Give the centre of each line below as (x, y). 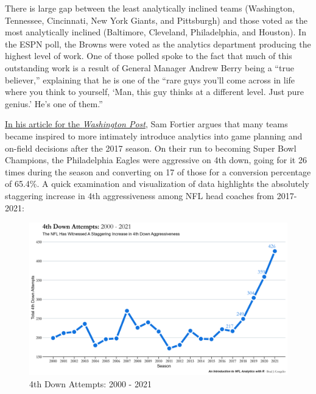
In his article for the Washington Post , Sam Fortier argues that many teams (146, 124)
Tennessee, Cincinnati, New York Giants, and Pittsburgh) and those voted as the (156, 20)
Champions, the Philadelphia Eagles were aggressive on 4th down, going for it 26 (156, 160)
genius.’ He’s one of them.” (54, 103)
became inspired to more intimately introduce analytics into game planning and (154, 135)
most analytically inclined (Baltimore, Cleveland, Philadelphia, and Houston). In (156, 32)
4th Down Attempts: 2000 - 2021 (90, 383)
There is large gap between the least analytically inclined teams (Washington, (150, 8)
